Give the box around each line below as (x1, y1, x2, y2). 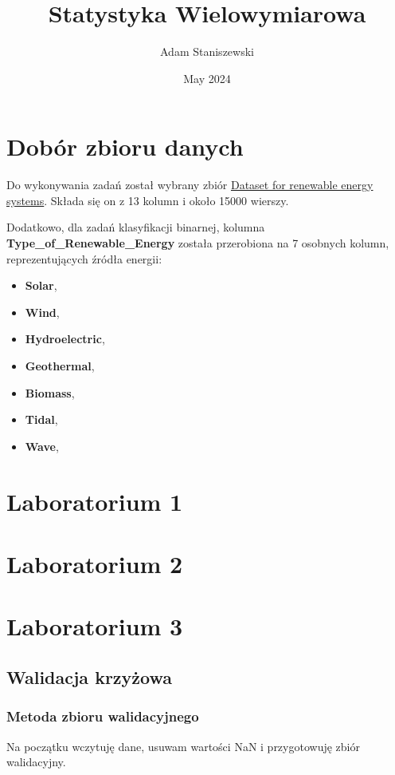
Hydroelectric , (25, 330, 105, 347)
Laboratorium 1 (6, 484, 183, 517)
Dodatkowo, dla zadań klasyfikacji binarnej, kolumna (6, 219, 265, 235)
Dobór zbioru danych (6, 130, 244, 163)
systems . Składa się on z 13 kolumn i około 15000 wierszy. (6, 192, 289, 208)
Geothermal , (25, 358, 95, 374)
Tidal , (25, 411, 58, 428)
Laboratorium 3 (6, 610, 183, 643)
